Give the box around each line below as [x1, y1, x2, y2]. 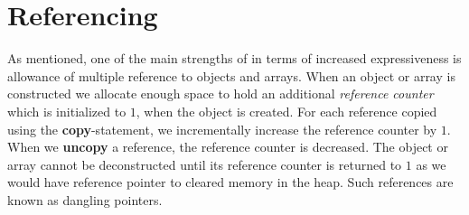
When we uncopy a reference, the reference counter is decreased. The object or [7, 137, 448, 156]
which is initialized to [7, 101, 127, 120]
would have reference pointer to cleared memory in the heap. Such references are [7, 173, 454, 192]
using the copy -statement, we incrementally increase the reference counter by [7, 119, 437, 138]
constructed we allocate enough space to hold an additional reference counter [7, 84, 434, 103]
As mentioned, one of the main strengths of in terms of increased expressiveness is [7, 49, 462, 68]
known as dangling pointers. [7, 190, 163, 209]
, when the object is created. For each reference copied [136, 101, 437, 120]
